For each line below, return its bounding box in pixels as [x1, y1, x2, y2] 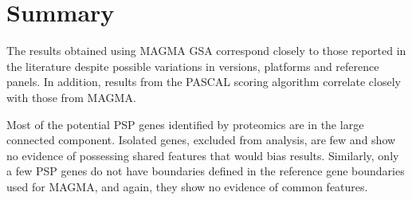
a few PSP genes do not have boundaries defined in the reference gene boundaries [6, 163, 405, 179]
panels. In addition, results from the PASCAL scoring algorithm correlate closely [6, 73, 401, 90]
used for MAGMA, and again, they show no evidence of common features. [6, 178, 368, 194]
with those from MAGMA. [6, 88, 136, 105]
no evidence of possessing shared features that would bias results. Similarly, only [6, 147, 399, 163]
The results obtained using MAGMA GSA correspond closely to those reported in [6, 42, 406, 59]
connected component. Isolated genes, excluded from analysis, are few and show [6, 131, 396, 148]
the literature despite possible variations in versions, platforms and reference [6, 57, 379, 74]
